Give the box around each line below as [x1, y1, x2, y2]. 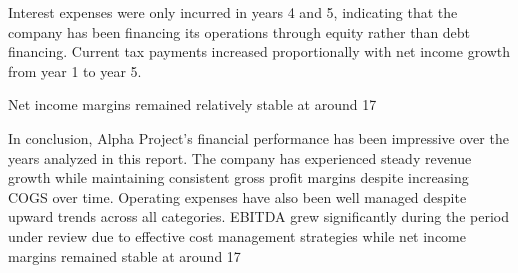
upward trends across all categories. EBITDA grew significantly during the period [8, 206, 509, 227]
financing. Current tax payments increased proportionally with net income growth [8, 41, 511, 62]
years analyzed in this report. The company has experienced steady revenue [8, 147, 472, 168]
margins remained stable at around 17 [8, 245, 241, 266]
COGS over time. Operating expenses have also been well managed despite [8, 186, 467, 207]
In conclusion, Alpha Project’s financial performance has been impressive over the [8, 127, 509, 148]
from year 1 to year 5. [8, 60, 142, 81]
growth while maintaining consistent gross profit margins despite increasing [8, 167, 469, 188]
